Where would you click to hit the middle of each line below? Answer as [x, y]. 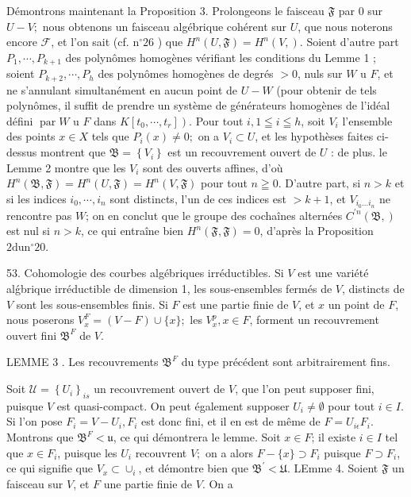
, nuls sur [320, 73]
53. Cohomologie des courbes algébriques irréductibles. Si [145, 273]
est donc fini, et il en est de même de [231, 421]
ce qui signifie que [50, 468]
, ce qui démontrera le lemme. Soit [197, 437]
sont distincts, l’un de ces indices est [198, 198]
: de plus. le [359, 152]
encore [22, 42]
